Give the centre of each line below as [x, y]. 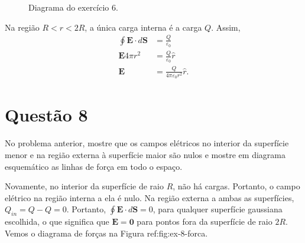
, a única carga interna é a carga [143, 27]
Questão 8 [46, 115]
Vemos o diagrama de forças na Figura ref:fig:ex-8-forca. [106, 233]
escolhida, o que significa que [57, 221]
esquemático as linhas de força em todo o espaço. [94, 166]
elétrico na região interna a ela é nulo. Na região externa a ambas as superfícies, [150, 197]
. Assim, [226, 27]
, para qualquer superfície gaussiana [218, 209]
